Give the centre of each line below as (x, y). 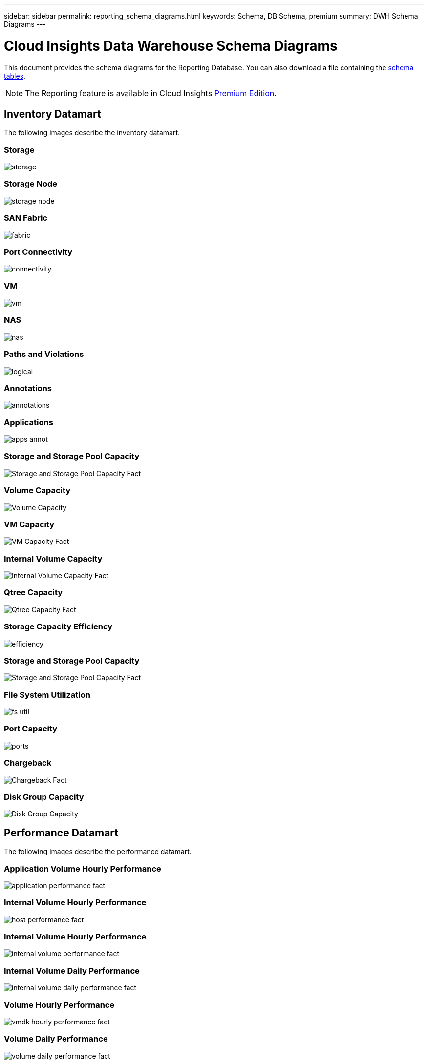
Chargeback (28, 763)
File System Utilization (47, 695)
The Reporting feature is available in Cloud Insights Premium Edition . (151, 93)
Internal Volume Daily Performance (72, 970)
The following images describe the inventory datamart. (92, 133)
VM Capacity (29, 524)
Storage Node (31, 184)
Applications (29, 422)
